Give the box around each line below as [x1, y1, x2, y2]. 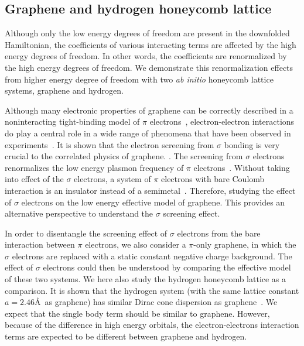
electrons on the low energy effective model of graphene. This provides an [21, 196, 285, 208]
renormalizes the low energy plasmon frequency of [5, 161, 184, 173]
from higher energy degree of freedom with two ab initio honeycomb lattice [5, 73, 274, 85]
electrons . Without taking [193, 161, 290, 173]
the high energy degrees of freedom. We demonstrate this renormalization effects [5, 61, 293, 73]
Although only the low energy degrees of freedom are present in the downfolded [5, 27, 290, 39]
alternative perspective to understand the [5, 207, 153, 220]
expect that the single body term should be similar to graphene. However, [5, 307, 270, 319]
